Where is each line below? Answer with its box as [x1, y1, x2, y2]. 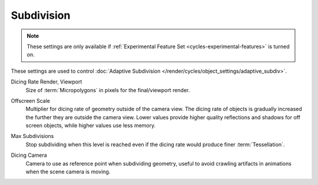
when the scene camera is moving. [25, 168, 111, 176]
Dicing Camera [11, 152, 47, 159]
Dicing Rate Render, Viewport [11, 78, 82, 85]
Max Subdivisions [11, 133, 54, 140]
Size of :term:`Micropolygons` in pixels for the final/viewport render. [25, 86, 190, 93]
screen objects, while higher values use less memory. [25, 122, 156, 129]
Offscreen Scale [11, 97, 50, 104]
